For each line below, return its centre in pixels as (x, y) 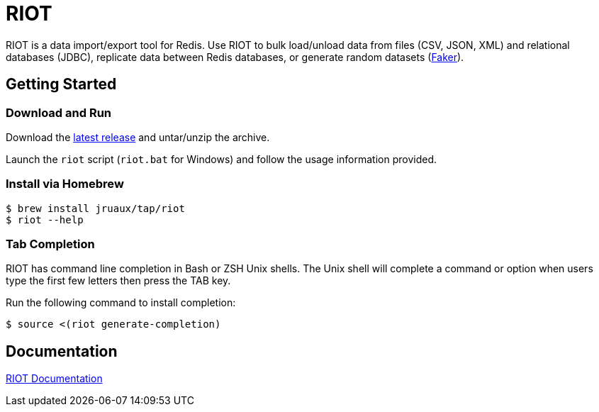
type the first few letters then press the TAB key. (118, 281)
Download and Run (59, 112)
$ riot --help (45, 219)
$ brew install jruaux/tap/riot (95, 208)
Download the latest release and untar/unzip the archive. (138, 137)
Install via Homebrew (65, 184)
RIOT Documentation (54, 379)
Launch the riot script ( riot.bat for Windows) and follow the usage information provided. (222, 159)
